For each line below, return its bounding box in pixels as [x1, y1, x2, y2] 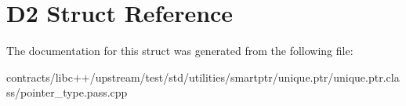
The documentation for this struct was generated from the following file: [6, 42, 353, 59]
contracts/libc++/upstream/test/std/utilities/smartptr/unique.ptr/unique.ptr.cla [6, 68, 400, 85]
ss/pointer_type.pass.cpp [6, 84, 128, 101]
